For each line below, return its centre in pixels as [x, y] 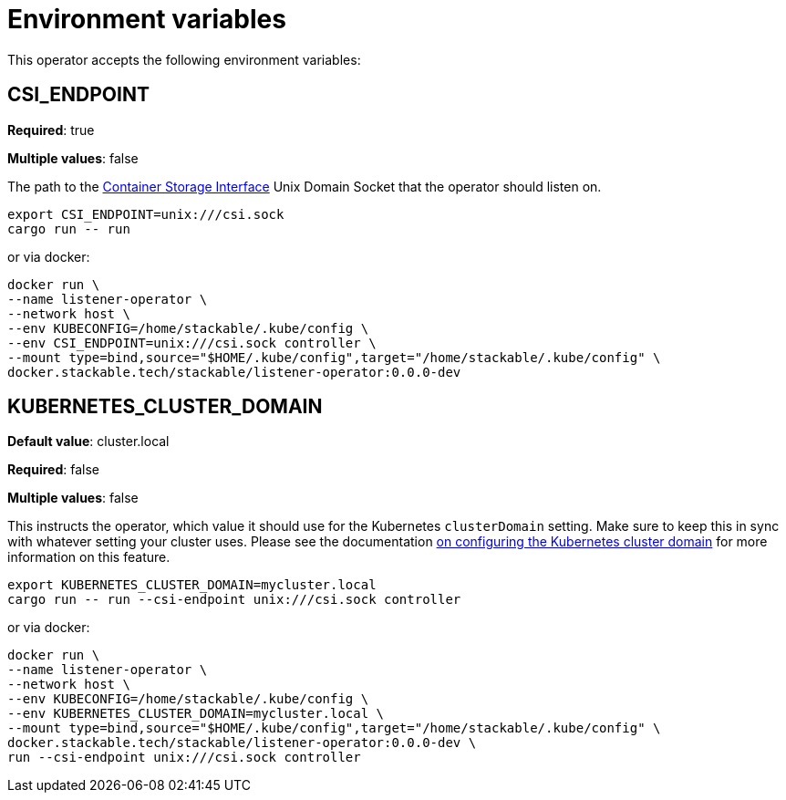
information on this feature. [89, 557]
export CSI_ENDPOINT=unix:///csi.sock [146, 214]
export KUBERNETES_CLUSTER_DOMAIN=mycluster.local [192, 585]
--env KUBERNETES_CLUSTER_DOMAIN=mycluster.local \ [196, 714]
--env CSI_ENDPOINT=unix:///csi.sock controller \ [192, 343]
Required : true [51, 130]
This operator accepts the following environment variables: [184, 59]
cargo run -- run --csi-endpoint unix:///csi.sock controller [234, 600]
